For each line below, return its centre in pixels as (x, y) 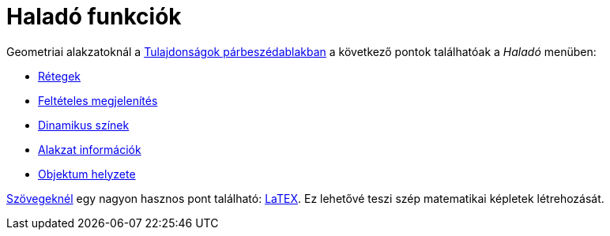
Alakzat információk (90, 149)
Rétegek (60, 76)
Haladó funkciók (94, 17)
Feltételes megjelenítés (98, 100)
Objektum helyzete (87, 174)
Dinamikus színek (84, 125)
